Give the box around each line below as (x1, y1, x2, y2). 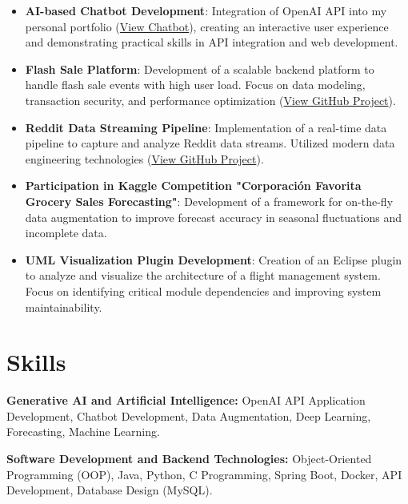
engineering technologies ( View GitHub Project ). (25, 150, 264, 167)
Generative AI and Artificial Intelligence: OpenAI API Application (6, 392, 366, 409)
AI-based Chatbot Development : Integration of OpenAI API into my (25, 2, 387, 18)
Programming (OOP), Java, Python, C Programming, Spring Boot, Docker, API (6, 466, 402, 482)
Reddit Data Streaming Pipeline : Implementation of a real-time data (25, 119, 387, 135)
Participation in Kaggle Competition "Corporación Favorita (25, 177, 362, 194)
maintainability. (25, 298, 102, 315)
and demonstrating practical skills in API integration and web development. (25, 34, 398, 50)
